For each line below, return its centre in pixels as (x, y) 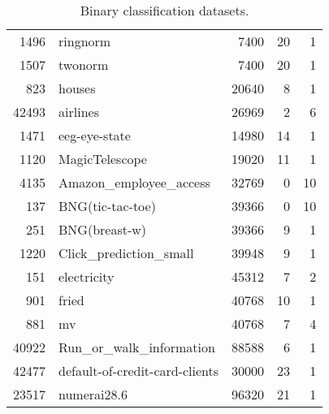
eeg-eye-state (95, 135)
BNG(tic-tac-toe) (107, 206)
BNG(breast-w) (103, 229)
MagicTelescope (103, 159)
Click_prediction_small (126, 253)
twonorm (84, 65)
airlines (79, 112)
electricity (87, 276)
